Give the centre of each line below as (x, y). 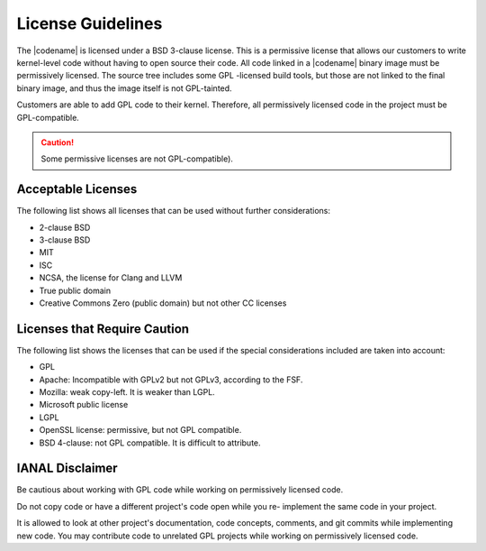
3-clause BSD (65, 240)
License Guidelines (90, 23)
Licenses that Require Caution (103, 329)
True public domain (75, 290)
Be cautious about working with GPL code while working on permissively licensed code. (180, 490)
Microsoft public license (84, 405)
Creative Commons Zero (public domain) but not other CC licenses (163, 303)
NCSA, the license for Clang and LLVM (111, 278)
